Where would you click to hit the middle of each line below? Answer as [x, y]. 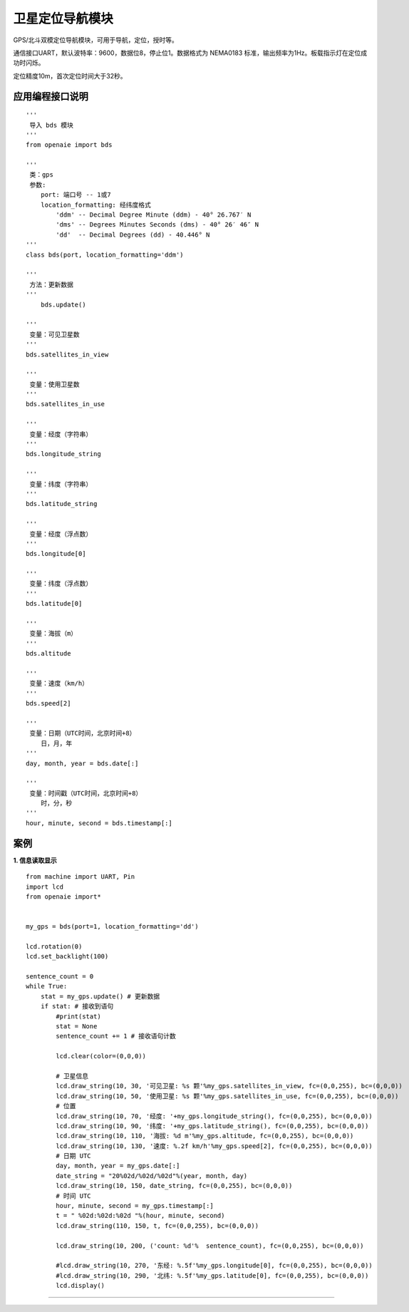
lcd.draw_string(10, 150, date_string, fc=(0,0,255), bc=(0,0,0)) [174, 1186]
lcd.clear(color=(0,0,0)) [101, 1056]
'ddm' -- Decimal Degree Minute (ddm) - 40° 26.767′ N [154, 215]
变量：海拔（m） [53, 634]
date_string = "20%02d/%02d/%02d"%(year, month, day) [152, 1176]
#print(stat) [78, 1016]
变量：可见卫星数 [55, 334]
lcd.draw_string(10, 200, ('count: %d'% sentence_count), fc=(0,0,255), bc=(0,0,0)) [210, 1246]
